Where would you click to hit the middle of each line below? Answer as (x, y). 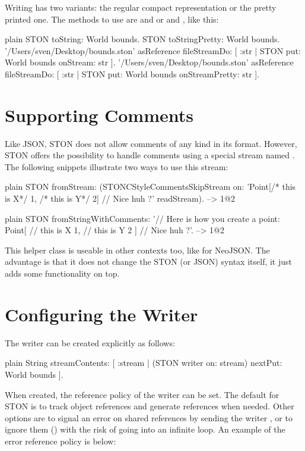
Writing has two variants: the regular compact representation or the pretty (141, 7)
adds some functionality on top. (62, 273)
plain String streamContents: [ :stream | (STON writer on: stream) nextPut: (144, 363)
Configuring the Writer (101, 314)
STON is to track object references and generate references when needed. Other (150, 406)
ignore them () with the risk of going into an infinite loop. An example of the (145, 429)
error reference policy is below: (61, 441)
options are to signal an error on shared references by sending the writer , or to (149, 417)
